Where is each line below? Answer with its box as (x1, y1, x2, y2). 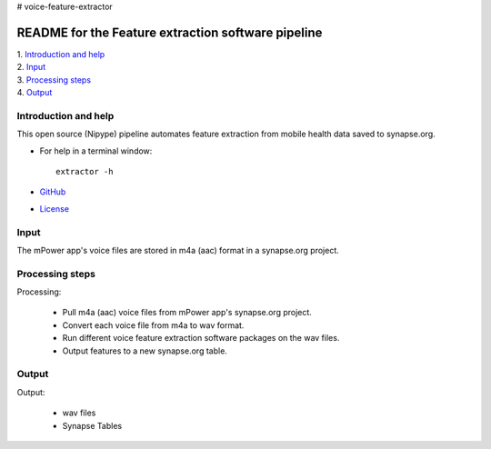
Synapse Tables (62, 420, 123, 431)
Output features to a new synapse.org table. (62, 345, 227, 356)
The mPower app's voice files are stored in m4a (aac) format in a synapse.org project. (16, 244, 340, 255)
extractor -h (55, 166, 114, 176)
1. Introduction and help (16, 48, 105, 59)
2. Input (16, 62, 45, 73)
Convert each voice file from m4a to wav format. (62, 319, 245, 331)
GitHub (39, 186, 66, 197)
